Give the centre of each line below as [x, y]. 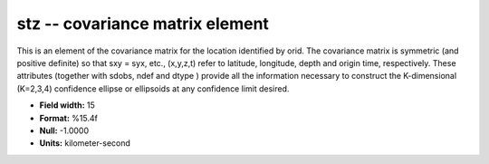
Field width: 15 [67, 105]
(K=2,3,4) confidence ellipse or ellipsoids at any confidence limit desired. [153, 88]
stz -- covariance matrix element [143, 24]
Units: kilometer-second [85, 143]
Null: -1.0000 [64, 130]
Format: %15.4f [69, 118]
